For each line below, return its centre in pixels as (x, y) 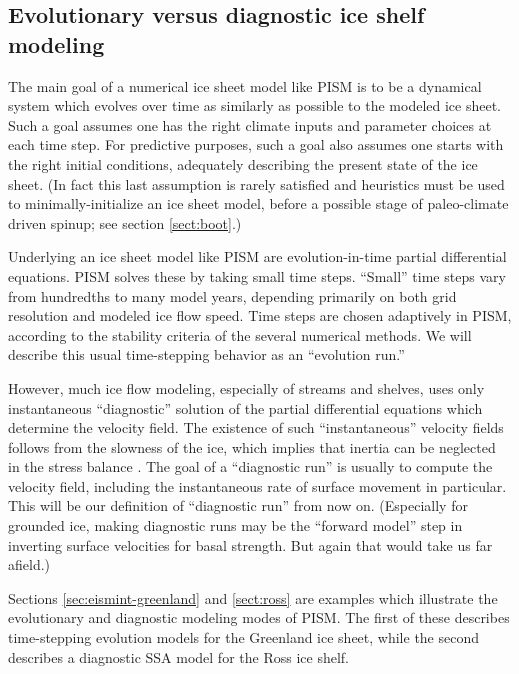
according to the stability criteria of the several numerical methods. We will (240, 334)
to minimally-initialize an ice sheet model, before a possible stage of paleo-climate (258, 203)
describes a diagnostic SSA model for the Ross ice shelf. (178, 656)
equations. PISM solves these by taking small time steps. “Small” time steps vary (257, 275)
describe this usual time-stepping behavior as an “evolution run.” (206, 354)
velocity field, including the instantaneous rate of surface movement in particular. (257, 485)
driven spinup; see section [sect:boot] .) (125, 222)
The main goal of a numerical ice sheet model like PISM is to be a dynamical (245, 85)
